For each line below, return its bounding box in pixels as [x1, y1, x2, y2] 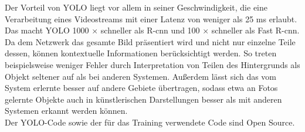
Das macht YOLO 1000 [5, 24, 89, 36]
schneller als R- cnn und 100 [100, 24, 200, 36]
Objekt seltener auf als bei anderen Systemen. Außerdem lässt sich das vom [5, 70, 277, 82]
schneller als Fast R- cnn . [211, 24, 300, 36]
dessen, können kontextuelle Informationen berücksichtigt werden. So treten [5, 47, 277, 59]
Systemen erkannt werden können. [5, 104, 128, 117]
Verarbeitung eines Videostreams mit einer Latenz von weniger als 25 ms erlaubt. [5, 12, 297, 25]
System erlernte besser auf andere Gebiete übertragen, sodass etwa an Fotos [5, 82, 278, 94]
